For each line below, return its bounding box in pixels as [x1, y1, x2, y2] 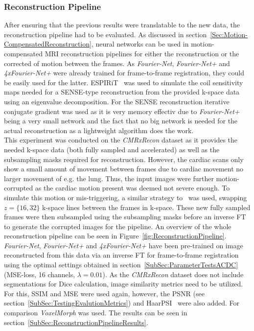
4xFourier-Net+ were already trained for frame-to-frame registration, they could [4, 68, 244, 78]
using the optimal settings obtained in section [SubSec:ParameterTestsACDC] [4, 260, 238, 270]
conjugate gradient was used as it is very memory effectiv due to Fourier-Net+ [4, 106, 240, 116]
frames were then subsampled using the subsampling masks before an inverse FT [4, 212, 246, 222]
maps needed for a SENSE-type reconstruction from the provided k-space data [4, 87, 240, 97]
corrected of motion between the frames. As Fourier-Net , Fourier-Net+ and [4, 58, 230, 68]
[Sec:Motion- [210, 29, 248, 39]
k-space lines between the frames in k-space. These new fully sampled [42, 202, 251, 212]
